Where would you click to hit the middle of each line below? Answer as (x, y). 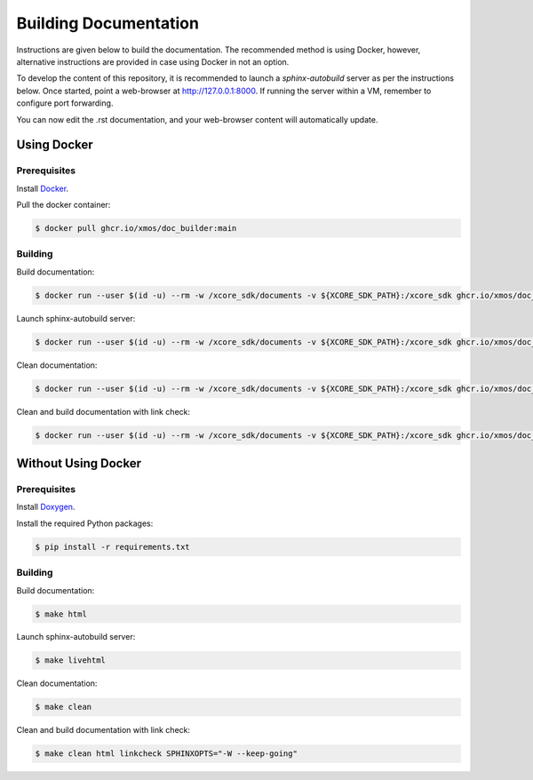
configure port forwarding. (65, 103)
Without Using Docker (79, 463)
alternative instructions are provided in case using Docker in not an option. (153, 61)
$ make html (61, 614)
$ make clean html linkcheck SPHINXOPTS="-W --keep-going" (166, 754)
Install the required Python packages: (85, 523)
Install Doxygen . (46, 507)
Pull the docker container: (64, 205)
